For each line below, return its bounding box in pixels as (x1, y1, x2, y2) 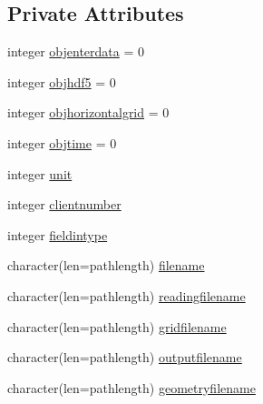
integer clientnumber (7, 195, 122, 214)
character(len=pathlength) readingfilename (7, 286, 246, 305)
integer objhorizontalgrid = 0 (7, 103, 170, 122)
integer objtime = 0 (7, 133, 117, 152)
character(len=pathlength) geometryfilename (7, 378, 256, 397)
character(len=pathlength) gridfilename (7, 317, 227, 336)
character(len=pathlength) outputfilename (7, 348, 242, 367)
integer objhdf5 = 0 (7, 72, 116, 91)
